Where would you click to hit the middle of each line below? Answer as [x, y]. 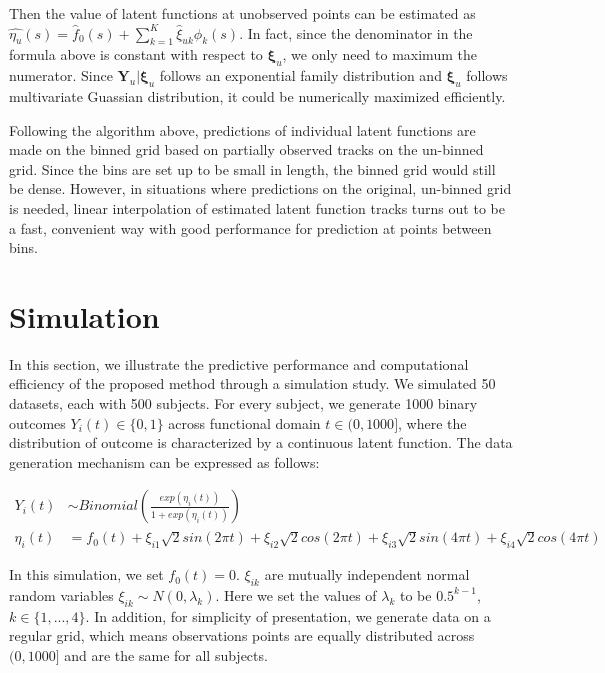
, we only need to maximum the [379, 54]
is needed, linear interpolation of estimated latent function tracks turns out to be [257, 207]
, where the [432, 422]
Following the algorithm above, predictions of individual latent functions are [242, 129]
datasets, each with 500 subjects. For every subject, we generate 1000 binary [243, 403]
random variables [61, 594]
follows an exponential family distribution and [300, 75]
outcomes [37, 422]
